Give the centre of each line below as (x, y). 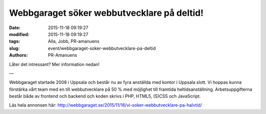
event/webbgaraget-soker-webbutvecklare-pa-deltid (102, 48)
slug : (14, 48)
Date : (15, 28)
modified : (19, 34)
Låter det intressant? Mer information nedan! (54, 64)
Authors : (18, 55)
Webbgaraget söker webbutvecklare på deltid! (106, 13)
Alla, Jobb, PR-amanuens (74, 41)
